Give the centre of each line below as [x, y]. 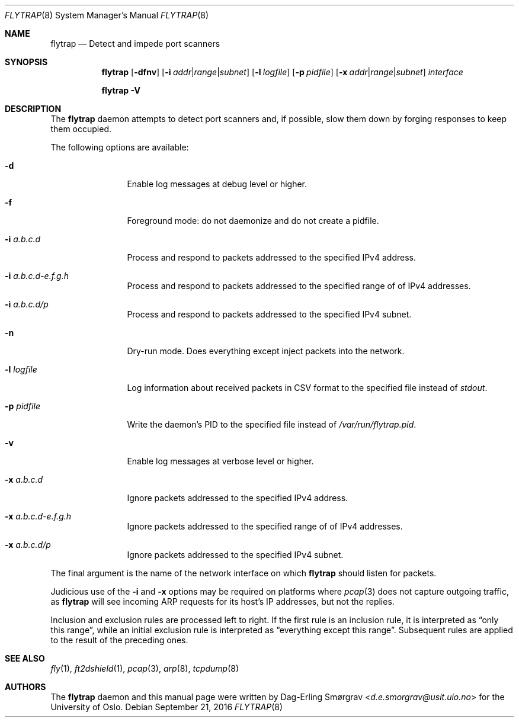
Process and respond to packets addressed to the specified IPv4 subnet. [269, 314]
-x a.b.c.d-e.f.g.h [38, 516]
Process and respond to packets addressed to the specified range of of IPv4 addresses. [299, 286]
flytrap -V [121, 90]
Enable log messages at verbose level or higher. [220, 461]
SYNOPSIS [26, 62]
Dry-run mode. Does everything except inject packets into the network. [266, 351]
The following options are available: [120, 147]
